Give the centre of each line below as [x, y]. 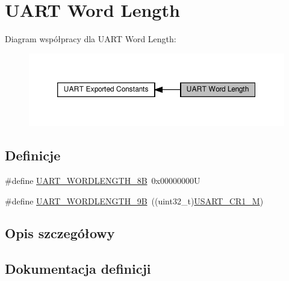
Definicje [33, 155]
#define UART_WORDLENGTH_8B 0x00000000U [103, 180]
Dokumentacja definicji [78, 269]
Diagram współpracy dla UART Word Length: [91, 39]
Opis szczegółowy [60, 233]
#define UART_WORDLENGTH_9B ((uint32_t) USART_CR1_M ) [134, 200]
